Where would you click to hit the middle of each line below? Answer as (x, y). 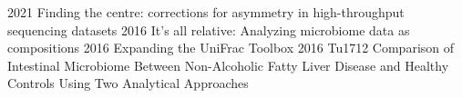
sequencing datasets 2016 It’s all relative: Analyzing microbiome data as (209, 29)
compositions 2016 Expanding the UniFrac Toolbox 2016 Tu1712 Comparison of (231, 48)
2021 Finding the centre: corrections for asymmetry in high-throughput (206, 12)
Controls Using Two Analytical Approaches (128, 83)
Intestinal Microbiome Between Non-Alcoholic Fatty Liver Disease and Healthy (228, 65)
